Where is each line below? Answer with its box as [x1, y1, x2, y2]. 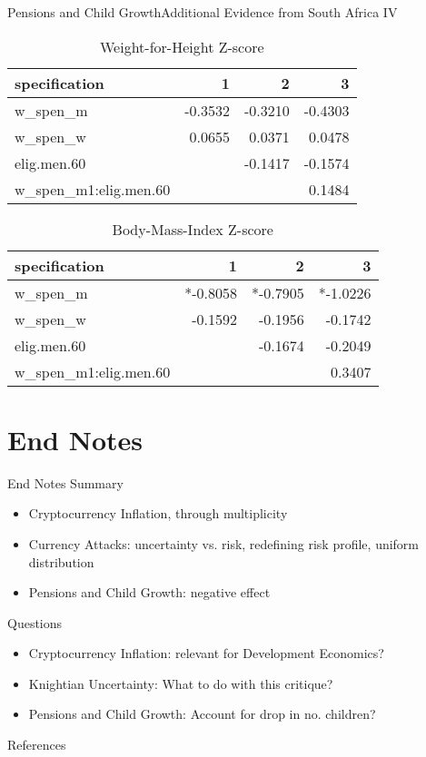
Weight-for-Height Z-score [99, 35, 264, 57]
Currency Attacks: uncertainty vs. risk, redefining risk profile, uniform [28, 534, 420, 553]
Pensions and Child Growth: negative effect [28, 583, 271, 602]
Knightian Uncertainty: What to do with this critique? [28, 673, 333, 693]
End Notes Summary [7, 473, 124, 492]
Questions [7, 613, 63, 632]
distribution [28, 552, 94, 571]
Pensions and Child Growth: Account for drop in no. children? [28, 704, 376, 723]
